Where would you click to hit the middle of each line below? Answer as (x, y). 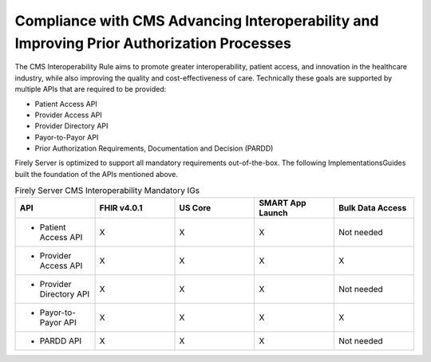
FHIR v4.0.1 (121, 207)
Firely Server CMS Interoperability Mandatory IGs (107, 191)
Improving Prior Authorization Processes (153, 43)
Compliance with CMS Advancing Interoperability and (197, 21)
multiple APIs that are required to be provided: (91, 89)
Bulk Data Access (372, 207)
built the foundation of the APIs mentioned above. (97, 174)
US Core (195, 207)
